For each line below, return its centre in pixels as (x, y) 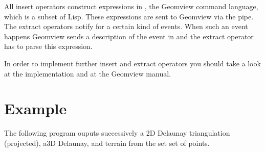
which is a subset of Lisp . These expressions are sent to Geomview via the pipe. (129, 16)
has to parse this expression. (48, 46)
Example (36, 108)
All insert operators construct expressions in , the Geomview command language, (131, 6)
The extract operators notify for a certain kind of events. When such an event (126, 26)
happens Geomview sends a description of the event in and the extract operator (129, 36)
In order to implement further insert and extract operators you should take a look (132, 63)
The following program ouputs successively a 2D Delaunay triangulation (117, 133)
